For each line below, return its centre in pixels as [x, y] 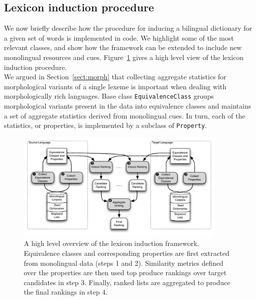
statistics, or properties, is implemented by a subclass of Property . [105, 125]
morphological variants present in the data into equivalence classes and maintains [128, 106]
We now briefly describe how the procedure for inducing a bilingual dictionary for [128, 28]
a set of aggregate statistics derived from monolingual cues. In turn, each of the [125, 115]
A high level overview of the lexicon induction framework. [112, 243]
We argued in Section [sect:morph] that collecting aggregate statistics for [115, 77]
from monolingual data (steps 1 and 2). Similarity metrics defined [124, 263]
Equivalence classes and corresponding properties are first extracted [127, 253]
